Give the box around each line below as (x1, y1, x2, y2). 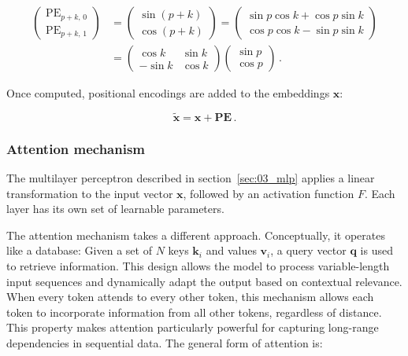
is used (360, 242, 393, 259)
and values (206, 242, 257, 259)
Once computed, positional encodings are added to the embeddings (6, 85, 330, 101)
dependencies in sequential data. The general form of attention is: (6, 335, 323, 351)
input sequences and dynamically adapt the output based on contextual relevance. (6, 273, 402, 289)
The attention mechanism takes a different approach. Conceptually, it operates (6, 226, 385, 243)
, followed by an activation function (183, 185, 354, 201)
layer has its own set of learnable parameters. (6, 200, 224, 217)
